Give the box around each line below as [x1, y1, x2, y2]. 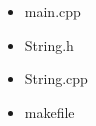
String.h [24, 34, 74, 55]
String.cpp [24, 68, 88, 89]
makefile [24, 101, 75, 122]
